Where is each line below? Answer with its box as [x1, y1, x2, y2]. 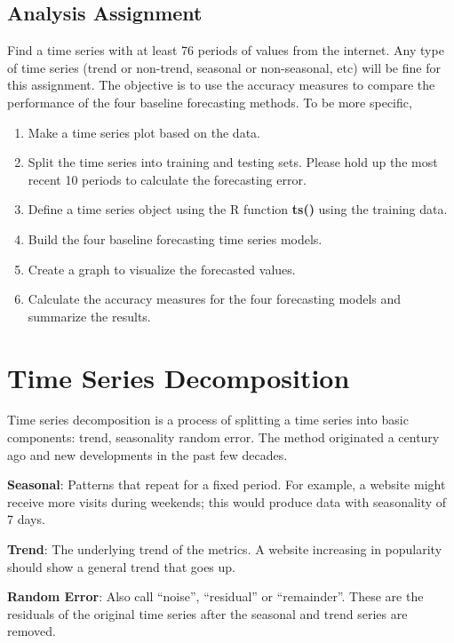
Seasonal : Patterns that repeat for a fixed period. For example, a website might [7, 475, 446, 494]
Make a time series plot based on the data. [28, 123, 260, 141]
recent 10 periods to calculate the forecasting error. [28, 170, 307, 188]
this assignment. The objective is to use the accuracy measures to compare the [7, 75, 435, 94]
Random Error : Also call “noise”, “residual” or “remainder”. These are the [7, 587, 424, 606]
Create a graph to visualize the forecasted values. [28, 259, 296, 278]
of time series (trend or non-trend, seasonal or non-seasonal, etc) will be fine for [7, 58, 441, 76]
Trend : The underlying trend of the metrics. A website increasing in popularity [7, 540, 442, 559]
